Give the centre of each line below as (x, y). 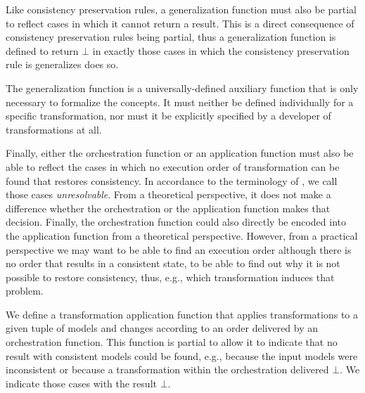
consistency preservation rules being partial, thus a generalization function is (171, 37)
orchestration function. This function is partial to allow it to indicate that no (172, 342)
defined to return (42, 50)
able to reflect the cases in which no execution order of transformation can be (173, 166)
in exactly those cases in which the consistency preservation (221, 50)
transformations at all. (54, 129)
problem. (25, 291)
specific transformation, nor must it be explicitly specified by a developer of (168, 116)
